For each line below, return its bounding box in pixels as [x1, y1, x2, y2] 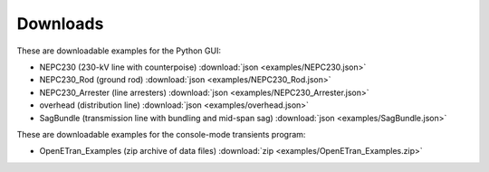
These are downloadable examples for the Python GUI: [16, 45, 222, 56]
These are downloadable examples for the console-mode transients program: [16, 129, 306, 139]
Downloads [16, 14, 104, 33]
